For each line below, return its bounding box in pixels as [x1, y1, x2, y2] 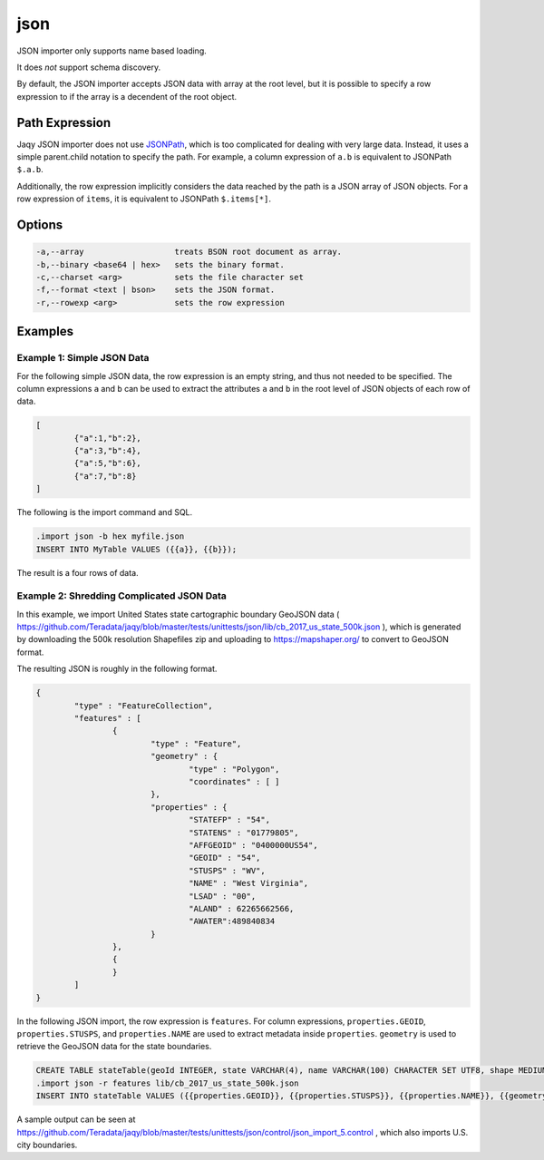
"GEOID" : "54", [189, 853, 261, 863]
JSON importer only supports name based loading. [16, 45, 208, 56]
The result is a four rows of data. [16, 567, 140, 578]
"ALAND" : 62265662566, [189, 903, 295, 913]
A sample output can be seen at [16, 1114, 136, 1125]
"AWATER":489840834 [189, 916, 276, 927]
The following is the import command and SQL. [16, 507, 193, 518]
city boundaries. [16, 1139, 78, 1150]
